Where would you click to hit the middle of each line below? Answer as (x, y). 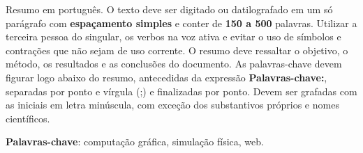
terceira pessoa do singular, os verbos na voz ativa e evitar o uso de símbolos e (173, 37)
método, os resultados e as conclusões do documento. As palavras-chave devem (174, 64)
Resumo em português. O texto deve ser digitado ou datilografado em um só (169, 9)
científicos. (28, 118)
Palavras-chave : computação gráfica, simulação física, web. (135, 142)
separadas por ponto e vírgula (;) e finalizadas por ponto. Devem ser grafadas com (181, 91)
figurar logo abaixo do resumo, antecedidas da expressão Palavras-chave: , (166, 77)
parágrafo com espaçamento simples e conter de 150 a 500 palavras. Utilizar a (181, 23)
